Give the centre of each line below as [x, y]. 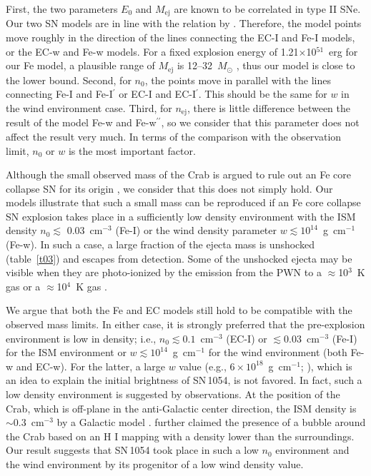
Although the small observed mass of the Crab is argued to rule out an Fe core [178, 174]
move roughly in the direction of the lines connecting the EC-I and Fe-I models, [180, 37]
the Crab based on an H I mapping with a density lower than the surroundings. [180, 436]
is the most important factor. [132, 150]
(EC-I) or [247, 338]
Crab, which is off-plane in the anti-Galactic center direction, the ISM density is [181, 408]
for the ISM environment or [66, 352]
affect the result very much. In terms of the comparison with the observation [174, 136]
